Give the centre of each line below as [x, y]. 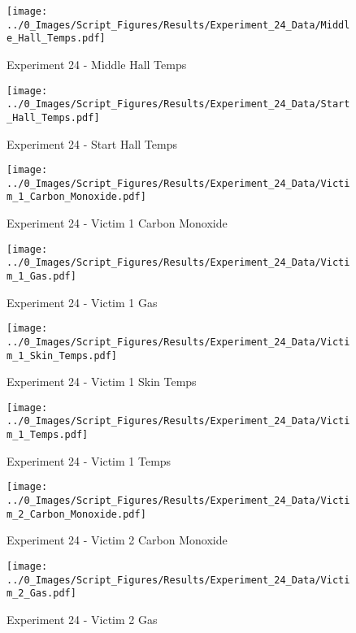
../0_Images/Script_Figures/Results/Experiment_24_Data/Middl [178, 25]
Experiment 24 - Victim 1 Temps [89, 460]
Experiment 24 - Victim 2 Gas [82, 619]
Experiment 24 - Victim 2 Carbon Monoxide [117, 540]
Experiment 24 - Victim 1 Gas [82, 302]
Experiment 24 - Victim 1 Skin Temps [102, 382]
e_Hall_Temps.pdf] [56, 39]
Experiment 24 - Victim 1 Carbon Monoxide [117, 223]
